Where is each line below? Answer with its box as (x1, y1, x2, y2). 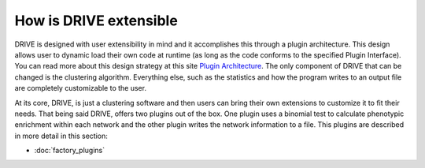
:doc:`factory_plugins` (34, 146, 105, 155)
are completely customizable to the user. (14, 84, 147, 93)
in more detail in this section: (14, 131, 108, 140)
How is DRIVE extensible (14, 12, 179, 29)
